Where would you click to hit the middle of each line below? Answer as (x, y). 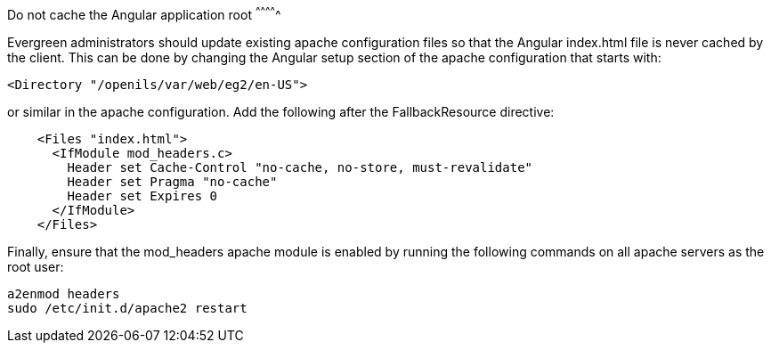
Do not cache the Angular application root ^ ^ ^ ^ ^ (144, 13)
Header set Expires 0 (142, 195)
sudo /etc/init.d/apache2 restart (127, 308)
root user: (36, 266)
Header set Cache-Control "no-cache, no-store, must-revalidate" (300, 167)
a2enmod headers (64, 293)
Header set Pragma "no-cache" (172, 181)
